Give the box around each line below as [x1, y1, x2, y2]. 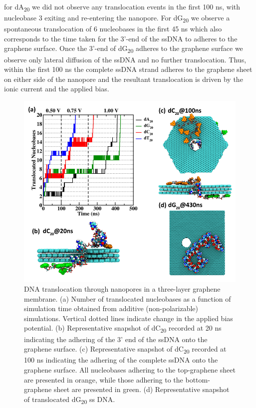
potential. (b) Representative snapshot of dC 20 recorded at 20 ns [24, 323, 222, 335]
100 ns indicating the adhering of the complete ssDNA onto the [24, 355, 218, 365]
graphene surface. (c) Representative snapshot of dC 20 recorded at [24, 344, 227, 355]
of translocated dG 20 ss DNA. [24, 394, 115, 406]
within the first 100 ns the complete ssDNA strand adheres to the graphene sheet [4, 64, 253, 74]
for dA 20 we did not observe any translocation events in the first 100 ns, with [4, 1, 241, 13]
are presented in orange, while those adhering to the [24, 374, 183, 385]
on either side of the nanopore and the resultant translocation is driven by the [4, 73, 243, 84]
